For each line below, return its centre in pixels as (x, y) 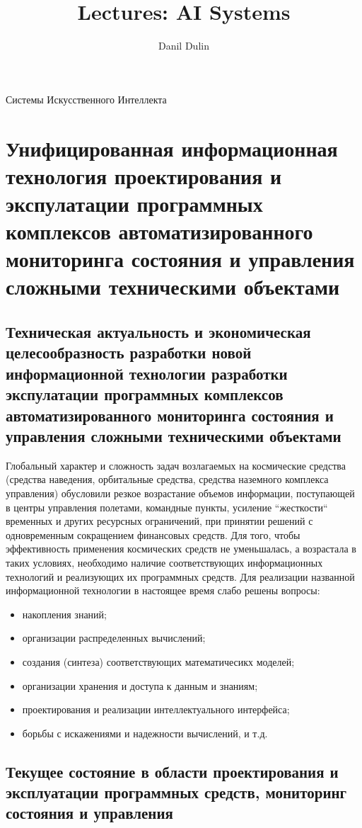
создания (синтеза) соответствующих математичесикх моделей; (158, 661)
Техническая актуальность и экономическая (158, 332)
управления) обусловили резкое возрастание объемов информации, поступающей (180, 493)
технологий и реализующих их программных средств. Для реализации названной (180, 576)
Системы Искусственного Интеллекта (86, 99)
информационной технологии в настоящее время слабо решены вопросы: (163, 590)
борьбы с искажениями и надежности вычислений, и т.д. (145, 733)
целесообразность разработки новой (129, 352)
